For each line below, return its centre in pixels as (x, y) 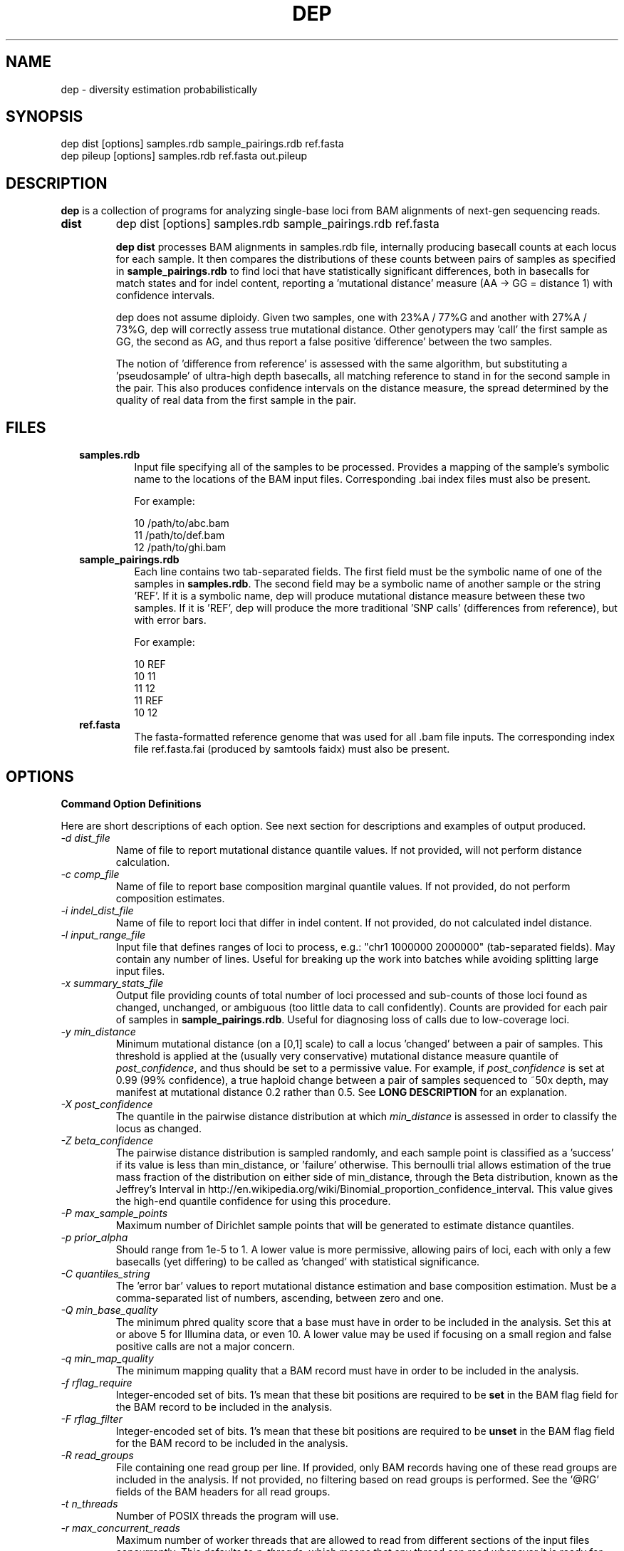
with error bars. (170, 620)
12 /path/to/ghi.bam (180, 548)
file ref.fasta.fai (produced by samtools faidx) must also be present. (292, 749)
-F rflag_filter (92, 1419)
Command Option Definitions (131, 803)
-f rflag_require (97, 1382)
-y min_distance (98, 1031)
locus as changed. (159, 1128)
